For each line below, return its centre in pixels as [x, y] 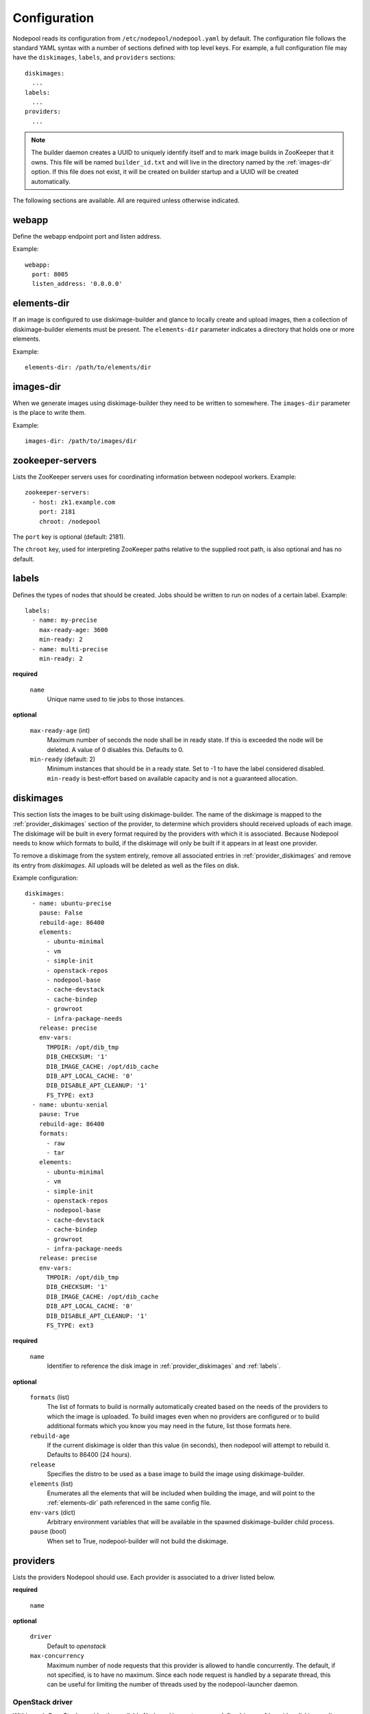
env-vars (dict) [52, 1512]
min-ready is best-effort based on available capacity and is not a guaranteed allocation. [172, 778]
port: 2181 [57, 512]
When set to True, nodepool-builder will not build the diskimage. [138, 1541]
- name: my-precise [64, 620]
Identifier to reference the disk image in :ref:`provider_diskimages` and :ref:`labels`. [164, 1366]
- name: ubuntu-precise [72, 903]
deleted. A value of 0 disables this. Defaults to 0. [115, 749]
